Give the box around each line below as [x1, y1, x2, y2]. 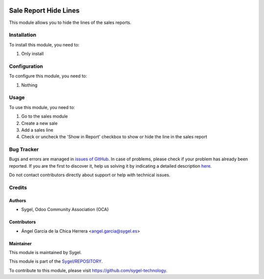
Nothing [21, 82, 38, 88]
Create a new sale [21, 120, 58, 126]
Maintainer [9, 240, 32, 246]
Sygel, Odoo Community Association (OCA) [21, 207, 109, 213]
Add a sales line [21, 127, 53, 133]
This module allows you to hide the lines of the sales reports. [9, 20, 132, 25]
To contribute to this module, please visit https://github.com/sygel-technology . [9, 267, 167, 273]
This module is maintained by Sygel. [9, 249, 82, 255]
